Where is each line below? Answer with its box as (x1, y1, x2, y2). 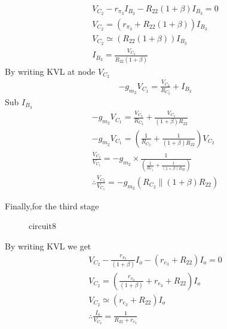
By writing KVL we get (5, 239, 91, 252)
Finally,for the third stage (5, 199, 99, 212)
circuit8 (29, 220, 56, 232)
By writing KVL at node (5, 65, 96, 77)
